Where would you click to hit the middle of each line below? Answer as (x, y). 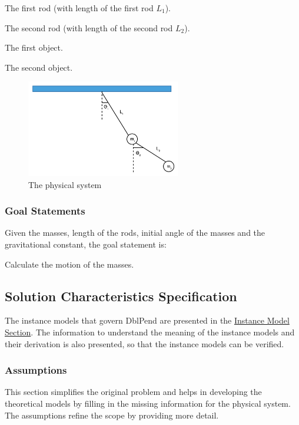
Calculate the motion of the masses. (69, 264)
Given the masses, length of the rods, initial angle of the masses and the (135, 233)
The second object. (39, 67)
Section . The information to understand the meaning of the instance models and (150, 332)
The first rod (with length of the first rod (79, 8)
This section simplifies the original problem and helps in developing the (133, 392)
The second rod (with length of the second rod (89, 27)
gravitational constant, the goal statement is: (86, 244)
